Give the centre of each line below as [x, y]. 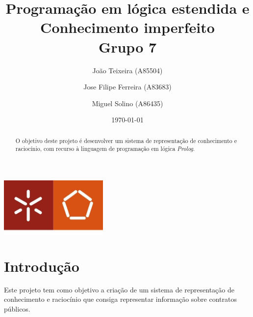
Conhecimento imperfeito [127, 27]
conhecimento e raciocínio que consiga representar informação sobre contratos [120, 299]
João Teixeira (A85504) [127, 70]
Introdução [42, 266]
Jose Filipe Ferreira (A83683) [127, 87]
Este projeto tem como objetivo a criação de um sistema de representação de [119, 289]
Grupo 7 [127, 46]
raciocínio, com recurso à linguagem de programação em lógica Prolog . [105, 149]
